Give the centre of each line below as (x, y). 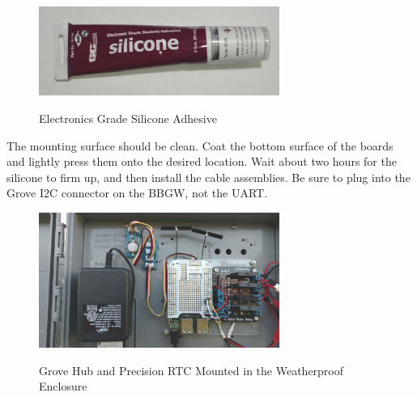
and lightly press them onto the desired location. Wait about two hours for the (202, 161)
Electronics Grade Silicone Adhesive (128, 118)
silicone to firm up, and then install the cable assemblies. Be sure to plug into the (208, 177)
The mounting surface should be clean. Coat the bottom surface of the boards (200, 145)
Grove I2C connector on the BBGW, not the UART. (137, 193)
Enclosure (63, 386)
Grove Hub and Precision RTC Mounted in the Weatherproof (191, 370)
